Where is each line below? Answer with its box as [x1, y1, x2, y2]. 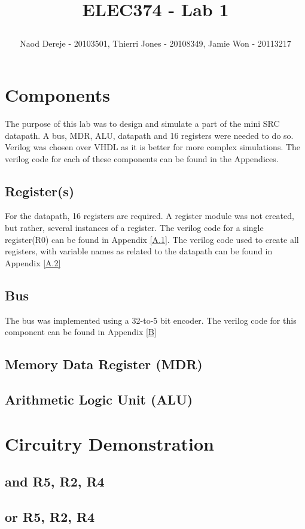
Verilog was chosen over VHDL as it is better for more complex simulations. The [5, 141, 301, 153]
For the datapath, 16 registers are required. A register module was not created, [5, 209, 294, 222]
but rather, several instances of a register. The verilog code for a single [5, 221, 264, 234]
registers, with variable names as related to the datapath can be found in [5, 245, 273, 257]
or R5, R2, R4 [5, 507, 95, 525]
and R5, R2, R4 [5, 472, 105, 491]
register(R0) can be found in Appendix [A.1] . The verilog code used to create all [5, 233, 299, 245]
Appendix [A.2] [5, 256, 61, 269]
